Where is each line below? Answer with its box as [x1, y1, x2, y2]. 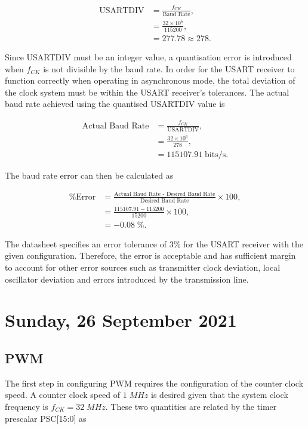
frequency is [5, 400, 48, 413]
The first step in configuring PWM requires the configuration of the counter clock [5, 376, 304, 389]
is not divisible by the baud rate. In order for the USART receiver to [43, 62, 295, 75]
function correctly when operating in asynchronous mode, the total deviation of [5, 74, 295, 87]
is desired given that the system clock [151, 388, 288, 401]
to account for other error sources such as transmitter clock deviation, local [5, 261, 281, 274]
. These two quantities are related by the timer [105, 400, 277, 413]
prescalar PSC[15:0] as [5, 412, 87, 424]
